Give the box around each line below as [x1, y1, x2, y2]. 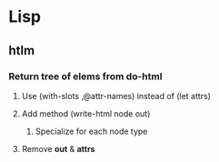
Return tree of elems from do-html [8, 70, 163, 83]
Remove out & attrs [21, 143, 95, 154]
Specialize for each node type [35, 126, 148, 137]
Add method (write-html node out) [21, 107, 151, 119]
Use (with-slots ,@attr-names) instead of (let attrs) [21, 90, 211, 101]
